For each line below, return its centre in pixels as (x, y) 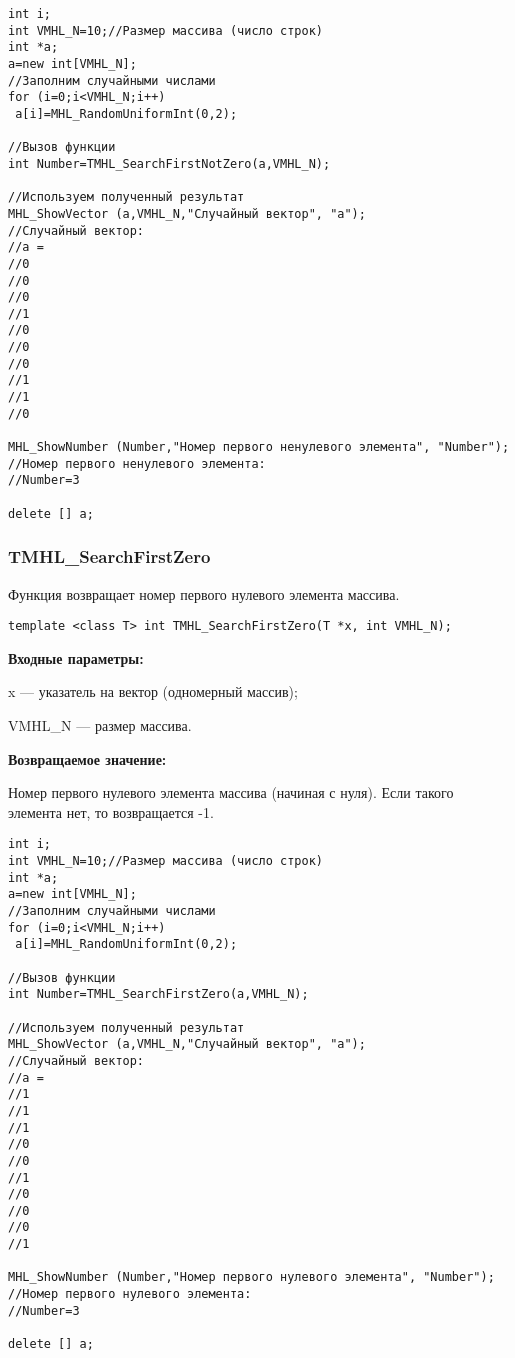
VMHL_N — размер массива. (100, 725)
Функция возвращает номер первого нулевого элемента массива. (204, 593)
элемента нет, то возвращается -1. (111, 811)
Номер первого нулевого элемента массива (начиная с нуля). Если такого (231, 792)
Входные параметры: (76, 657)
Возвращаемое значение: (87, 758)
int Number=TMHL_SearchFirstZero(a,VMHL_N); (158, 994)
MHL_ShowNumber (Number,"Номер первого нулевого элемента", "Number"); (251, 1277)
